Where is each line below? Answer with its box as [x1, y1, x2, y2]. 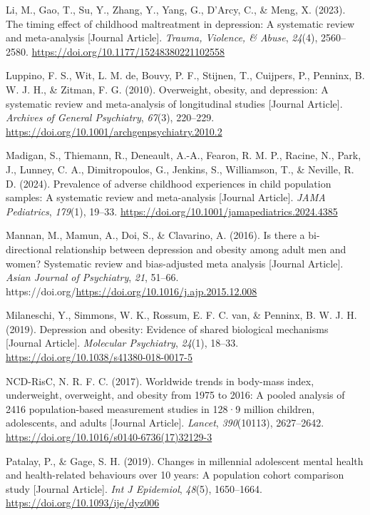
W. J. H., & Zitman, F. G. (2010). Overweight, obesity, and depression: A [6, 81, 329, 96]
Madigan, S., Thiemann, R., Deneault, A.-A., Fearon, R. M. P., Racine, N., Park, [6, 148, 361, 163]
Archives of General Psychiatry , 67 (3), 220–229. [6, 110, 215, 125]
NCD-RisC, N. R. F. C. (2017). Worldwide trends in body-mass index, [6, 373, 314, 388]
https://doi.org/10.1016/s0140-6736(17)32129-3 [6, 429, 212, 444]
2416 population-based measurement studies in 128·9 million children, [6, 401, 315, 416]
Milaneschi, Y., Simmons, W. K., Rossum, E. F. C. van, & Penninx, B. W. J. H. [6, 307, 357, 322]
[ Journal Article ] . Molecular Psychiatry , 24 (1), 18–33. [6, 335, 239, 350]
